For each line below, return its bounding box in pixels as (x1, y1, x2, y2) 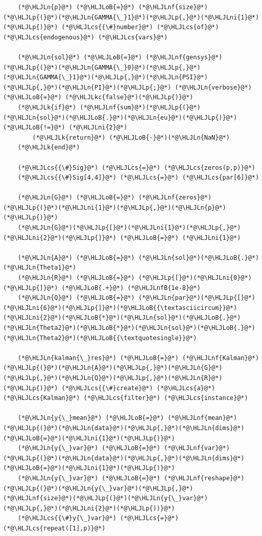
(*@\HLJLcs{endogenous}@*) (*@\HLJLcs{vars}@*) (3, 33, 168, 41)
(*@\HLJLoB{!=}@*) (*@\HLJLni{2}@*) (3, 124, 128, 131)
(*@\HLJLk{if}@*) (17, 103, 77, 111)
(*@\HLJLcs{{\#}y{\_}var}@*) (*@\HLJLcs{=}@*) (17, 515, 179, 522)
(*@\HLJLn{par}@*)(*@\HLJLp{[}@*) (138, 294, 255, 302)
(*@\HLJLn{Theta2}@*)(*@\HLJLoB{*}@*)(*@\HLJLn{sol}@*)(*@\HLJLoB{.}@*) (3, 324, 255, 331)
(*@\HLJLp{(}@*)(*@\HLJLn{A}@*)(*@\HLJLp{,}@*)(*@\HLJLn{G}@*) (3, 364, 223, 372)
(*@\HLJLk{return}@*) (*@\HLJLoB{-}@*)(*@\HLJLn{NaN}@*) (32, 133, 230, 141)
